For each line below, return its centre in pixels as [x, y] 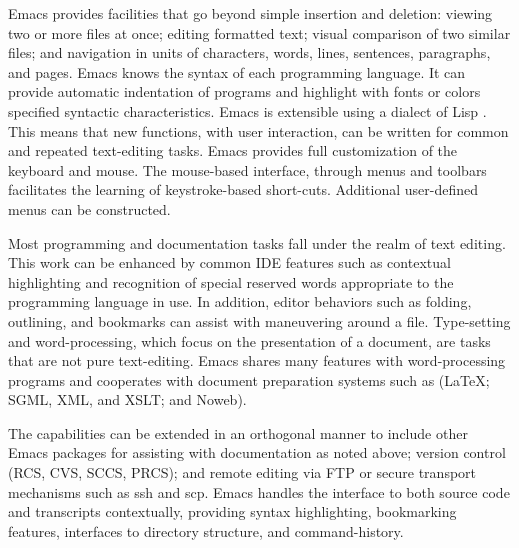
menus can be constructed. [89, 208]
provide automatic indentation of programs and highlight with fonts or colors [244, 91]
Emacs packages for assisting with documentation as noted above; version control [257, 452]
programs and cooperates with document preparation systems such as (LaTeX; [249, 379]
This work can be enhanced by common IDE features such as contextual [229, 262]
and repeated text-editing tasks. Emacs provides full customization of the [233, 150]
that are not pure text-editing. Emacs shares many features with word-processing [257, 360]
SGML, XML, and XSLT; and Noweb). [127, 399]
